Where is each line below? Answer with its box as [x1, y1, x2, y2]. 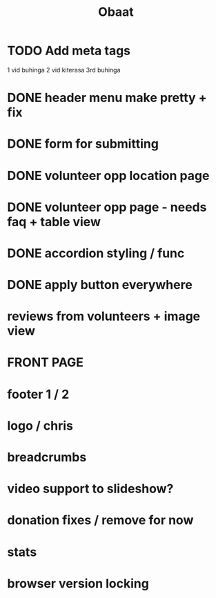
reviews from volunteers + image [7, 308, 201, 324]
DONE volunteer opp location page [7, 168, 210, 183]
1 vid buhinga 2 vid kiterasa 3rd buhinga [7, 66, 121, 74]
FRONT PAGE [7, 355, 84, 370]
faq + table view [7, 214, 101, 230]
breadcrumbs [7, 450, 87, 465]
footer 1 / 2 [7, 386, 70, 402]
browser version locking [7, 575, 150, 591]
